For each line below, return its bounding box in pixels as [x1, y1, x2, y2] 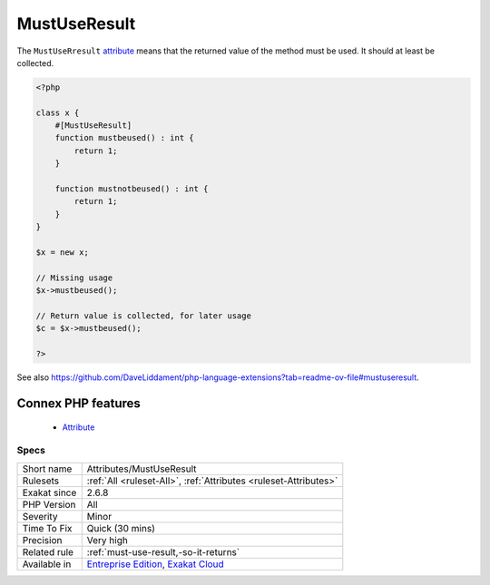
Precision [22, 533, 63, 546]
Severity [22, 510, 58, 522]
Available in [22, 558, 72, 570]
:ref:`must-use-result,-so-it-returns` [86, 545, 240, 558]
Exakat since [22, 486, 77, 499]
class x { [35, 107, 80, 118]
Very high [86, 533, 129, 546]
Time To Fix [22, 522, 73, 534]
